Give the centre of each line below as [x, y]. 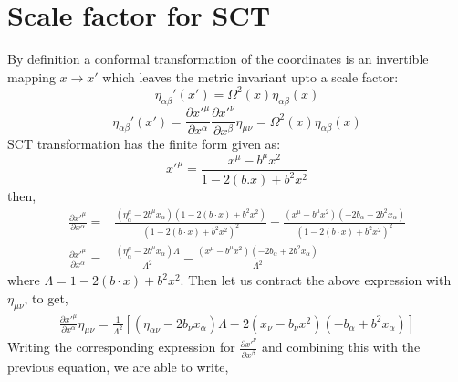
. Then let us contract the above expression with [316, 280]
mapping [31, 76]
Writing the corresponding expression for [121, 347]
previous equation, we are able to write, [118, 366]
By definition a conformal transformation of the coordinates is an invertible [218, 59]
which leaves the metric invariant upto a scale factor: [250, 76]
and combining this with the [341, 347]
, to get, [46, 297]
